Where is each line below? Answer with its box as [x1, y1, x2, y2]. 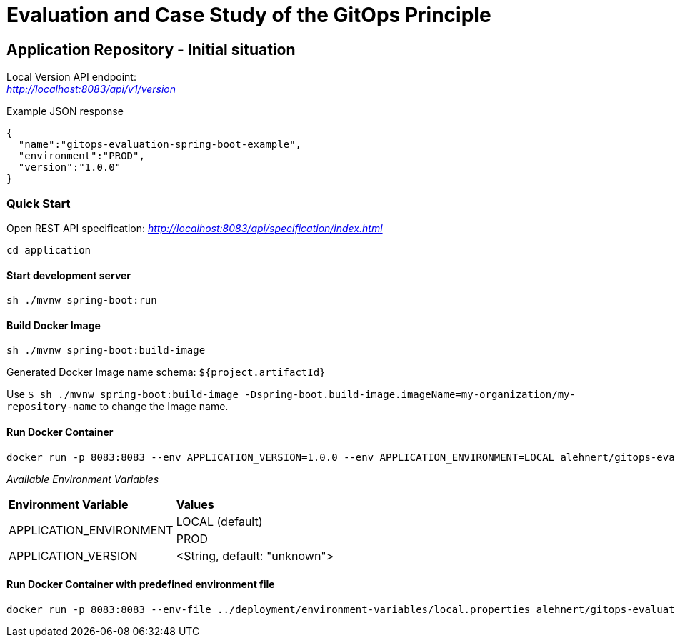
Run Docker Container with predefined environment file [6, 578, 275, 591]
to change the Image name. [99, 400, 229, 413]
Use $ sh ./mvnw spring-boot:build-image [6, 388, 239, 401]
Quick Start [6, 196, 71, 211]
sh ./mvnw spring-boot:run [6, 294, 157, 306]
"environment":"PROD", [18, 150, 145, 162]
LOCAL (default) [176, 514, 263, 529]
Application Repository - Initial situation [6, 40, 296, 59]
